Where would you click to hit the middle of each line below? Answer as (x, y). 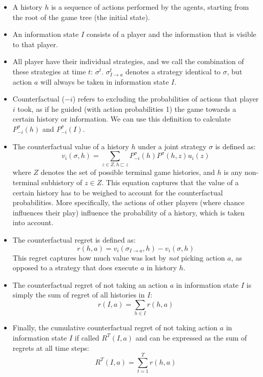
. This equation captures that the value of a (170, 182)
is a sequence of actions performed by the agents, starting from (150, 7)
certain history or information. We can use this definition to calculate (122, 119)
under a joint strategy (172, 146)
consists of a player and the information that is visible (171, 34)
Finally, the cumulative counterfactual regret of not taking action (115, 328)
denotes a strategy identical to (173, 71)
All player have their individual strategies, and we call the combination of (128, 61)
